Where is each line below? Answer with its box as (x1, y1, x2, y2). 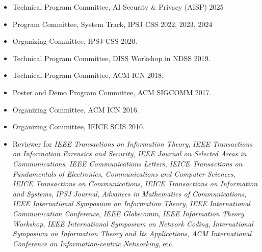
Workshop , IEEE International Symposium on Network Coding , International (12, 218, 253, 229)
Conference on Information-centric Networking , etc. (12, 238, 174, 248)
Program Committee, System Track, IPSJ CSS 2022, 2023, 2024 (12, 18, 213, 29)
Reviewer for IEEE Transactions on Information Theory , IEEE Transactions (12, 138, 253, 149)
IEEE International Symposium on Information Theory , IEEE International (12, 198, 250, 209)
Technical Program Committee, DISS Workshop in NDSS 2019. (12, 52, 211, 63)
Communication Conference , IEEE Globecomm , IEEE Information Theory (12, 208, 244, 218)
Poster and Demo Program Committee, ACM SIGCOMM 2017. (12, 87, 212, 97)
